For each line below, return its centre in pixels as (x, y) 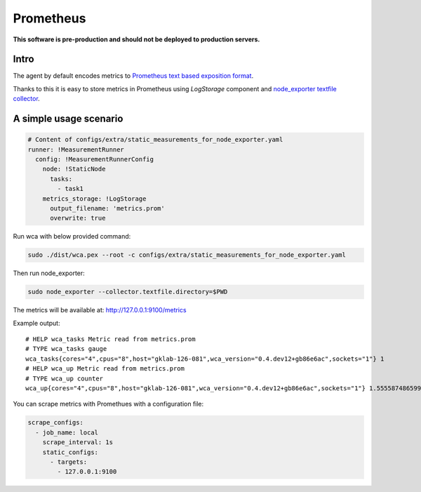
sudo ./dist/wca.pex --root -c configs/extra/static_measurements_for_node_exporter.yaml (187, 255)
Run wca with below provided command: (72, 237)
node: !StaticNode (74, 169)
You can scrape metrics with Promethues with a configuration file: (108, 404)
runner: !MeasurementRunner (76, 149)
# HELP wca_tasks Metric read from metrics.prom (111, 339)
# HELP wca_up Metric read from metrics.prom (105, 369)
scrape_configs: (56, 423)
